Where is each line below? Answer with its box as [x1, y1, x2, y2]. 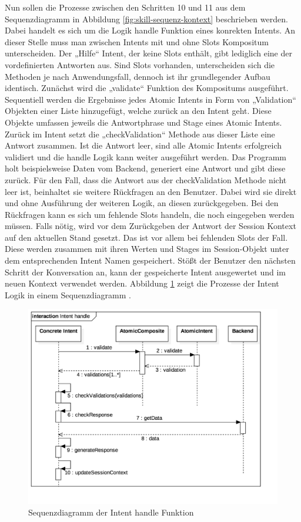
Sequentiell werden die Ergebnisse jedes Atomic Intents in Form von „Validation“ [5, 93, 296, 105]
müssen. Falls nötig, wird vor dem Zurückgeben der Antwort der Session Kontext [5, 220, 296, 232]
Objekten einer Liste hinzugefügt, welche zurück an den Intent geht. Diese [5, 105, 272, 117]
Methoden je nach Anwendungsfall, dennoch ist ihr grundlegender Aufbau [5, 70, 270, 82]
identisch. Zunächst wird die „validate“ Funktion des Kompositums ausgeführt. [5, 82, 289, 94]
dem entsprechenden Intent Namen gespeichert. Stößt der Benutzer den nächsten [5, 254, 296, 267]
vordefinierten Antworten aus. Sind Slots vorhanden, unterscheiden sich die [5, 58, 275, 70]
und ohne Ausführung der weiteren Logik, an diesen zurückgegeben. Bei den [5, 197, 279, 209]
